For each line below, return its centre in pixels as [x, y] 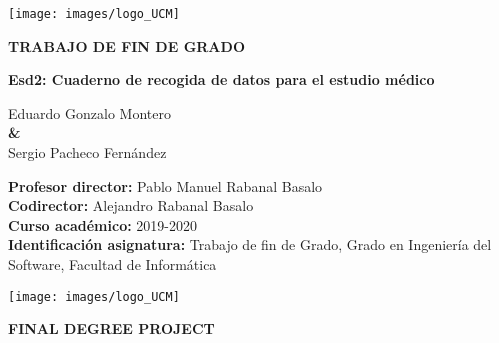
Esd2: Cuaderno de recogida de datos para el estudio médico [221, 79]
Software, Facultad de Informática [112, 264]
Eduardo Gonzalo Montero [89, 112]
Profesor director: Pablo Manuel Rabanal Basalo [165, 185]
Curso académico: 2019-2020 [102, 224]
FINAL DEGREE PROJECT [111, 328]
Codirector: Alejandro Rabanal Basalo [131, 205]
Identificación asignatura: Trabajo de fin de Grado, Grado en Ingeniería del [250, 244]
